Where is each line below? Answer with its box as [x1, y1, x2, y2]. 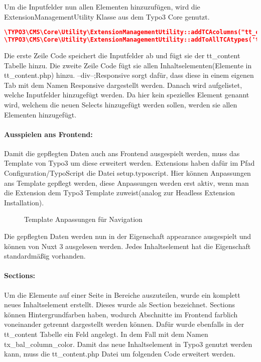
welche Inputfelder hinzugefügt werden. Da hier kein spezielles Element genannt [4, 89, 249, 100]
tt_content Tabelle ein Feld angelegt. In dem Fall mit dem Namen [4, 329, 208, 339]
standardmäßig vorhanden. [4, 251, 86, 261]
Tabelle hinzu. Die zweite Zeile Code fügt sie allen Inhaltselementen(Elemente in [4, 60, 252, 70]
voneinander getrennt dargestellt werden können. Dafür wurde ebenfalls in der [4, 319, 244, 329]
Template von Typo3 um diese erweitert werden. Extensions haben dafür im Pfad [4, 158, 255, 168]
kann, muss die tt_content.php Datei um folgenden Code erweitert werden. [4, 348, 235, 359]
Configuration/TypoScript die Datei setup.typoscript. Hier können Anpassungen [4, 168, 251, 178]
